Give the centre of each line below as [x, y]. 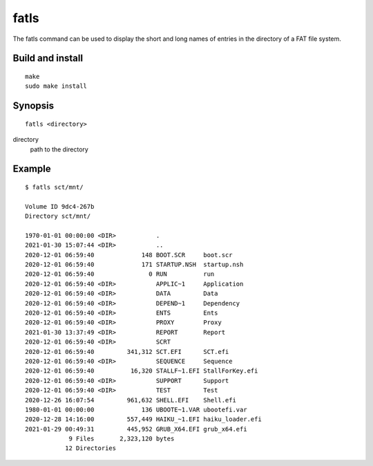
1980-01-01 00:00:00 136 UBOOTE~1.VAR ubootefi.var [136, 409]
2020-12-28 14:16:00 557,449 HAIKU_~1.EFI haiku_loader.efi [143, 419]
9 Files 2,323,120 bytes [122, 439]
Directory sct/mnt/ [58, 216]
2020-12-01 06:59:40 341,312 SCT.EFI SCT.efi [127, 352]
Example [32, 169]
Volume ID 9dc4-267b [60, 206]
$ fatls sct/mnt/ [54, 187]
